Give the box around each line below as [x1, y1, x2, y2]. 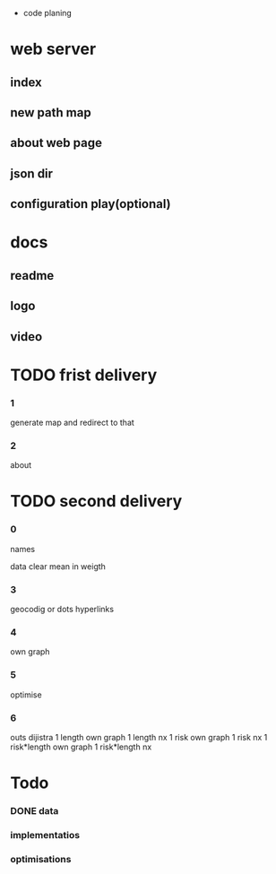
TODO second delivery [10, 491, 183, 512]
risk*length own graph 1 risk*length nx [10, 741, 152, 752]
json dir [10, 166, 53, 181]
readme [10, 268, 55, 283]
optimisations [10, 852, 72, 865]
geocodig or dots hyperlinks [10, 604, 115, 615]
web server [10, 39, 97, 59]
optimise [10, 689, 43, 700]
